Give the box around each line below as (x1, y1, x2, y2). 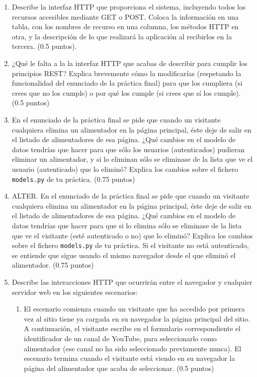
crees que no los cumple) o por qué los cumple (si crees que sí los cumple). (12, 87, 241, 98)
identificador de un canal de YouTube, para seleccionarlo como (24, 333, 217, 343)
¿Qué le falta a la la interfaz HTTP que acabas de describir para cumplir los (12, 57, 247, 68)
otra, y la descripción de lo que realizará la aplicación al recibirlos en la (12, 31, 232, 41)
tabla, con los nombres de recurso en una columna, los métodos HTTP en (12, 21, 239, 32)
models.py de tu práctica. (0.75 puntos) (12, 173, 135, 184)
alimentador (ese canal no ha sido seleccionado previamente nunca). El (24, 343, 241, 353)
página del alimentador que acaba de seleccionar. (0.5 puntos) (24, 362, 214, 373)
